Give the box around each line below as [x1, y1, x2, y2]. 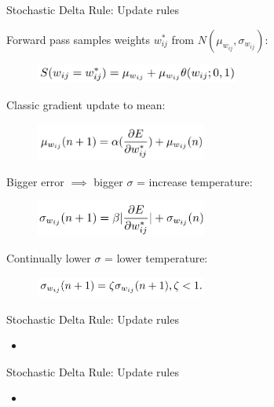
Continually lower [6, 250, 91, 266]
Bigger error [6, 173, 64, 189]
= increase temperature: [137, 173, 253, 189]
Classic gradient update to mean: [6, 96, 166, 112]
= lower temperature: [104, 250, 208, 266]
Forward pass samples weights [6, 31, 151, 47]
